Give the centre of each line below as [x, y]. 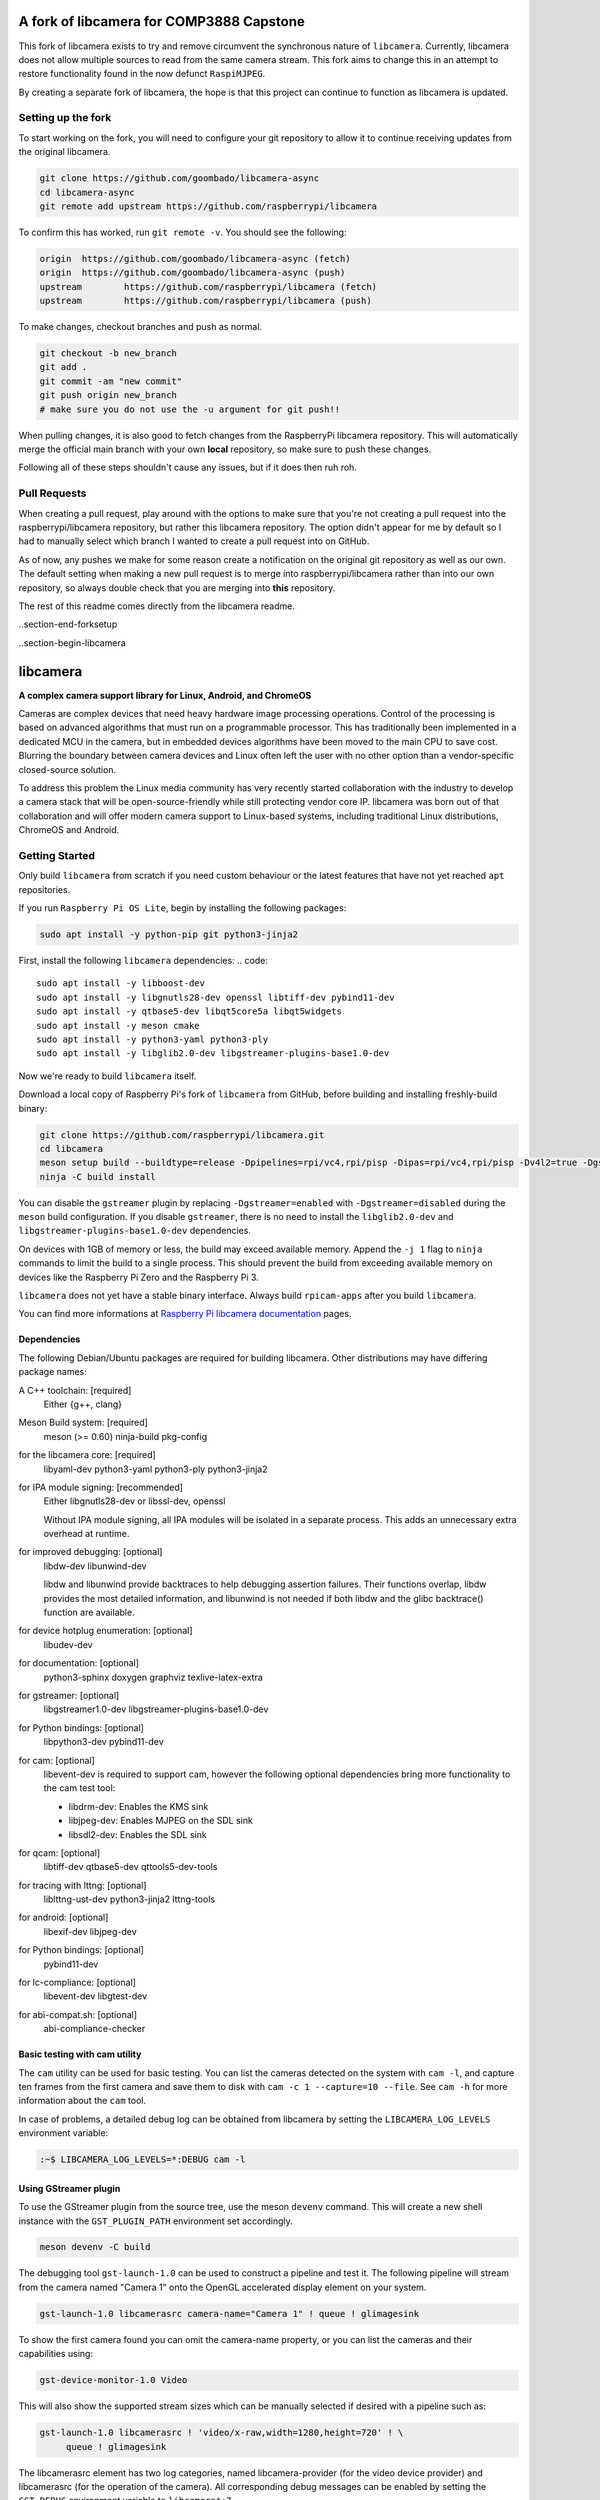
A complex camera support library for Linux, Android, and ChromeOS [165, 695]
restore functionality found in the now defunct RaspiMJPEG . [142, 74]
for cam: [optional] [56, 1760]
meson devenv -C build [95, 2247]
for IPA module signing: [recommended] [101, 1487]
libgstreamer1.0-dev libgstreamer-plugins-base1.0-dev [156, 1709]
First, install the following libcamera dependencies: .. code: [143, 960]
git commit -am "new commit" [111, 381]
